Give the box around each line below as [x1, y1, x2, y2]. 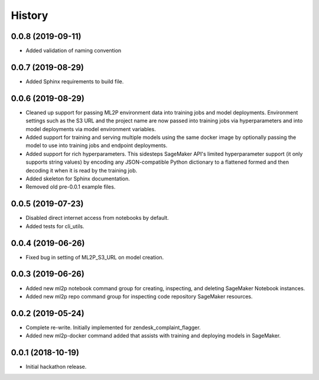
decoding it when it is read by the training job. [25, 167, 138, 174]
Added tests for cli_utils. [25, 222, 84, 230]
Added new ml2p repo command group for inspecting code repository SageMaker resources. [25, 293, 253, 300]
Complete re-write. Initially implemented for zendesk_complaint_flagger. [25, 324, 201, 331]
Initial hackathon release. [25, 363, 87, 371]
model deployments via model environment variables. [25, 125, 156, 132]
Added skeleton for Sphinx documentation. [25, 175, 130, 182]
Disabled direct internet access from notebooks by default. [25, 215, 170, 222]
